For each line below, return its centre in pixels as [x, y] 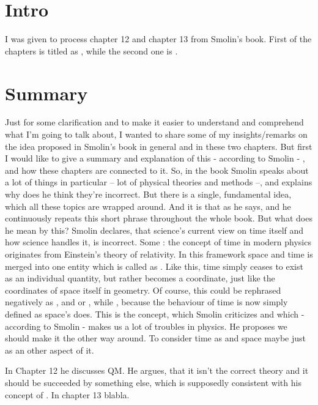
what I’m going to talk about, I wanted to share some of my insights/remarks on [156, 134]
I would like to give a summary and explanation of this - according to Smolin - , [155, 158]
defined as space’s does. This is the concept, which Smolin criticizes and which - [155, 314]
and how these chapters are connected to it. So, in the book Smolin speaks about [157, 170]
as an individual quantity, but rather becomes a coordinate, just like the [140, 278]
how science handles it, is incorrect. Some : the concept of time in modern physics [158, 242]
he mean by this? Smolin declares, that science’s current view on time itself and [154, 230]
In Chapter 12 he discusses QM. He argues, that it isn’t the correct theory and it [157, 370]
